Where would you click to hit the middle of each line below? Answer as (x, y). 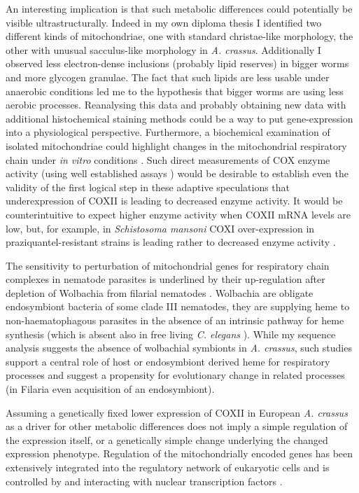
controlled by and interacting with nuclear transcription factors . (144, 481)
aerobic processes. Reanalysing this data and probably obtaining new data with (176, 105)
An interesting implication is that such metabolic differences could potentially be (179, 8)
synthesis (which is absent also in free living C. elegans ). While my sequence (171, 334)
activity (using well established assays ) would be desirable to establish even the (177, 173)
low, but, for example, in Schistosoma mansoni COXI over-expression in (160, 228)
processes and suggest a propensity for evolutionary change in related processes (175, 375)
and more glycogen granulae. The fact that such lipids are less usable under (168, 77)
